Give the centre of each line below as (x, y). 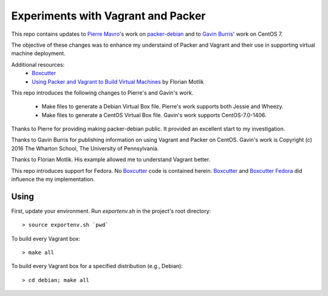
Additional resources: (38, 64)
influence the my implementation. (53, 180)
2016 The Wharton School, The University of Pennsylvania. (85, 148)
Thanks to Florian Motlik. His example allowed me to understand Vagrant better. (111, 160)
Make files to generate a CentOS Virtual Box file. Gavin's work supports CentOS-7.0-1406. (154, 115)
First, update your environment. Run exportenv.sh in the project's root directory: (111, 211)
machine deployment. (39, 53)
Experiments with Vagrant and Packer (108, 16)
